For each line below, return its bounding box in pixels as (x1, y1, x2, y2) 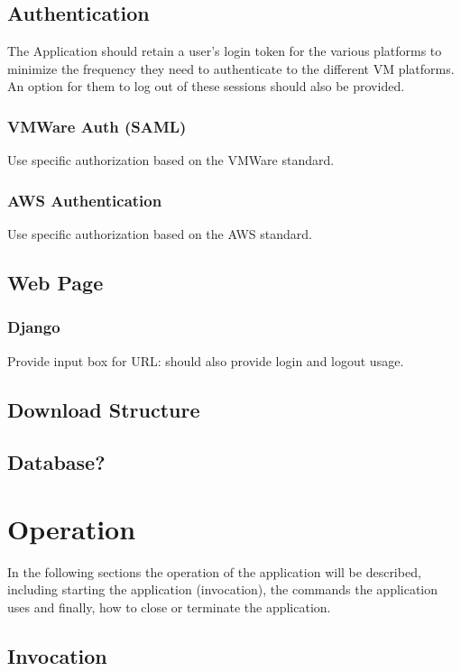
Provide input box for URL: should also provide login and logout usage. (7, 351, 404, 370)
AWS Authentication (7, 188, 162, 211)
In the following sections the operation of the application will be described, (7, 562, 421, 581)
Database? (7, 448, 106, 476)
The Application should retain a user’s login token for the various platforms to (7, 41, 442, 60)
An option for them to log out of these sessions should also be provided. (7, 77, 405, 96)
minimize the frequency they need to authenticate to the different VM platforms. (7, 59, 455, 78)
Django (7, 316, 60, 338)
